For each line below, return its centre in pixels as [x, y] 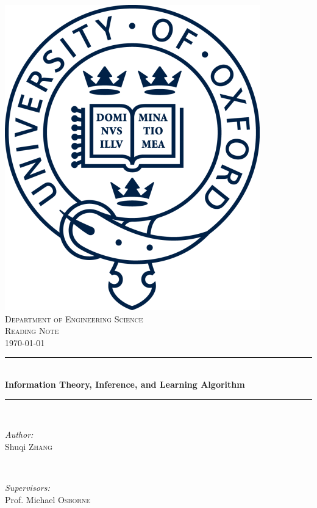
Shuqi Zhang [29, 446]
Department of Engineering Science [74, 318]
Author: [19, 434]
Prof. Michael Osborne [48, 499]
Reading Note [32, 331]
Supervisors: [27, 487]
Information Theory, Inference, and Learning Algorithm [125, 384]
